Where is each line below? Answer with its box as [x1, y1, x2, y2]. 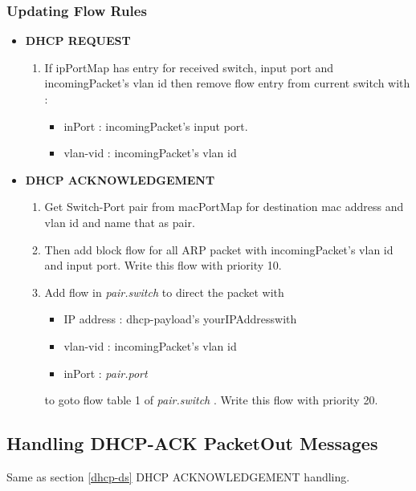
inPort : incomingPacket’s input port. [63, 117, 248, 134]
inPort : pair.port [63, 364, 148, 381]
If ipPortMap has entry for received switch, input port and [44, 59, 334, 75]
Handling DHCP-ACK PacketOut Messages [6, 431, 378, 456]
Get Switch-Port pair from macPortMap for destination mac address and [44, 198, 404, 215]
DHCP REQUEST [25, 32, 131, 49]
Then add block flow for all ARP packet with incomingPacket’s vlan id [44, 241, 394, 258]
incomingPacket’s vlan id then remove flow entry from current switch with [44, 75, 410, 91]
